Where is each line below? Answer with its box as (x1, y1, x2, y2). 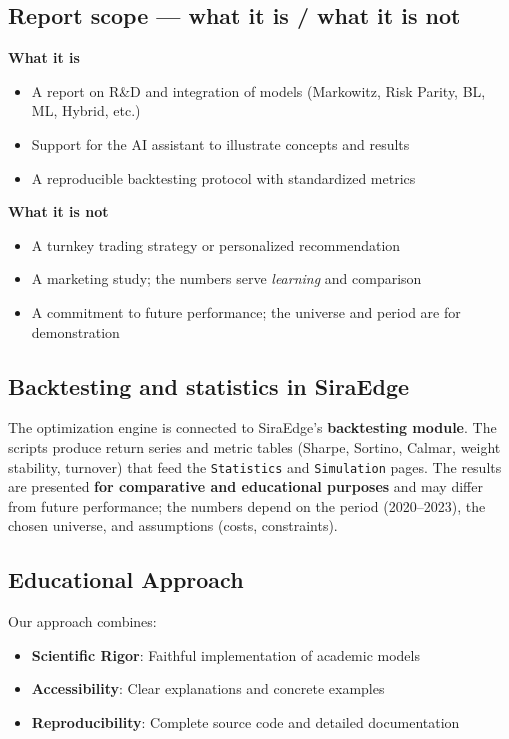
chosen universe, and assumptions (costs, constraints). (8, 515, 338, 536)
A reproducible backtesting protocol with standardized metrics (31, 167, 416, 188)
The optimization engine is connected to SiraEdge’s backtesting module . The (8, 417, 497, 438)
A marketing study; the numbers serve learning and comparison (31, 268, 422, 289)
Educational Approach (8, 564, 244, 595)
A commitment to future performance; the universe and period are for (31, 301, 461, 322)
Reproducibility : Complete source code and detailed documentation (31, 711, 460, 732)
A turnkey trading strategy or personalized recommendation (31, 234, 401, 255)
